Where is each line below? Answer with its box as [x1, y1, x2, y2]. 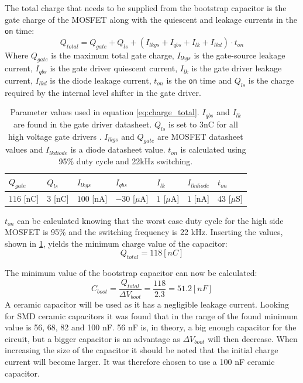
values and [5, 143, 43, 156]
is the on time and [166, 74, 232, 86]
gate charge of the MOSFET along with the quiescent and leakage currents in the [5, 13, 297, 25]
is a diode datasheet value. [70, 143, 166, 156]
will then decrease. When [207, 332, 298, 344]
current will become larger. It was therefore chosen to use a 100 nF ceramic [5, 356, 275, 368]
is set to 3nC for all [168, 118, 238, 130]
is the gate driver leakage [191, 62, 282, 74]
